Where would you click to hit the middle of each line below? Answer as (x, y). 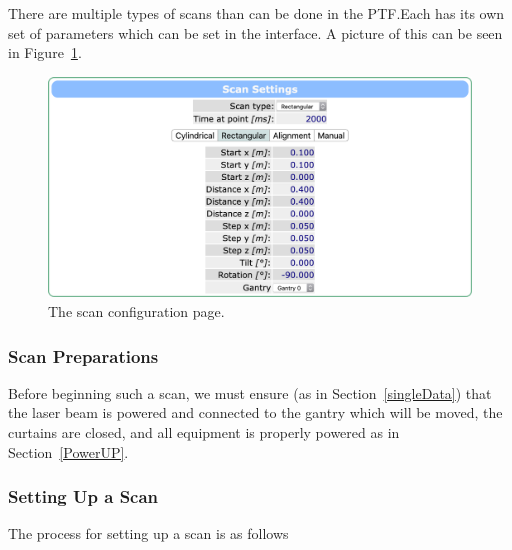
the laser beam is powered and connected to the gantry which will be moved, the (255, 412)
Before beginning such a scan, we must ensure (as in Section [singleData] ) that (250, 392)
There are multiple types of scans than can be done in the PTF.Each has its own (256, 13)
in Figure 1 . (45, 52)
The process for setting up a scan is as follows (148, 533)
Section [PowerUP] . (68, 451)
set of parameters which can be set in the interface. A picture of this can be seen (255, 32)
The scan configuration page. (136, 311)
